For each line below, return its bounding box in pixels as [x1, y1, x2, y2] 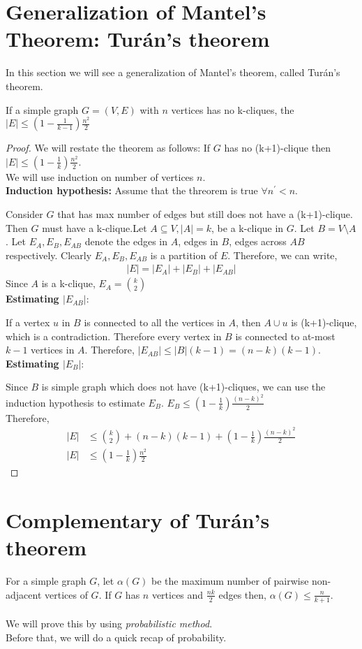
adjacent [6, 587, 42, 601]
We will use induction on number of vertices [6, 169, 194, 184]
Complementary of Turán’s [6, 506, 270, 534]
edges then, [218, 587, 266, 601]
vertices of [44, 587, 88, 601]
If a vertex [6, 314, 50, 329]
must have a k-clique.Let [42, 220, 147, 235]
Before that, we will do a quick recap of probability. [6, 629, 227, 644]
